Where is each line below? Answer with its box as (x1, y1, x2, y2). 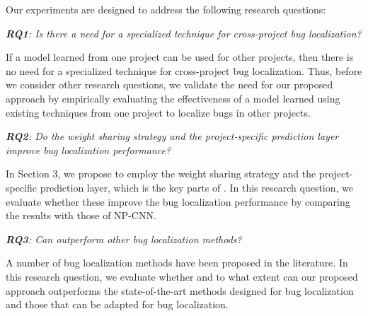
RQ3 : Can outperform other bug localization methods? (6, 231, 242, 246)
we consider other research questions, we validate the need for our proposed (6, 77, 333, 92)
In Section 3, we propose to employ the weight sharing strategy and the (6, 166, 316, 181)
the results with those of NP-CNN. (6, 208, 156, 223)
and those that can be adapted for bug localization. (6, 297, 229, 312)
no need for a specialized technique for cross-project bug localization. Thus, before (6, 63, 362, 78)
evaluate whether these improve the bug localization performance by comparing (6, 194, 350, 209)
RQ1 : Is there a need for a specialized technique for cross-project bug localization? (6, 25, 362, 40)
